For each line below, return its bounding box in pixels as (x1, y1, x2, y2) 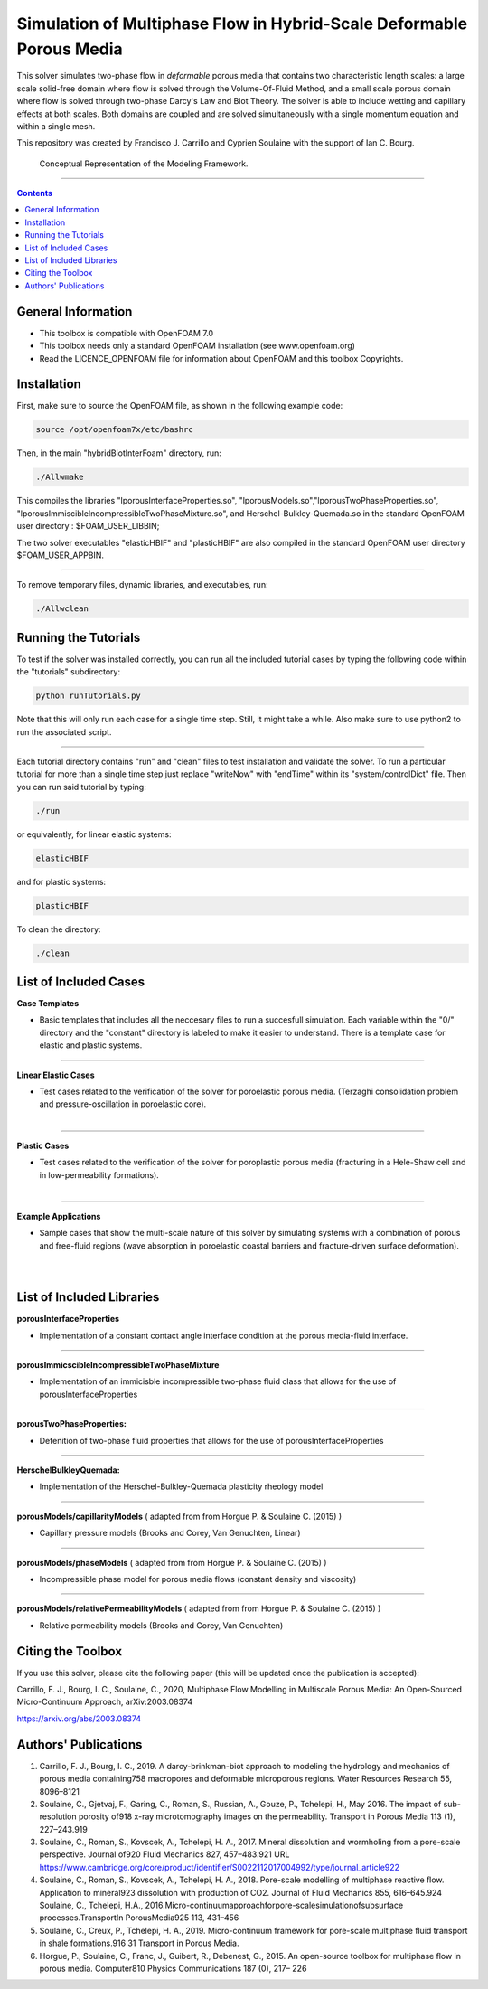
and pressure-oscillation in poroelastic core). (39, 1098, 207, 1109)
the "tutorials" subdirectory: (16, 666, 121, 677)
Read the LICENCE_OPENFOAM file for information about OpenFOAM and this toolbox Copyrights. (39, 353, 404, 363)
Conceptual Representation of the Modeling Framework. (39, 158, 249, 169)
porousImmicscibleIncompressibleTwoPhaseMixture (16, 1360, 220, 1371)
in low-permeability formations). (39, 1169, 160, 1180)
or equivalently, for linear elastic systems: (16, 828, 172, 840)
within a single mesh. (16, 120, 96, 131)
